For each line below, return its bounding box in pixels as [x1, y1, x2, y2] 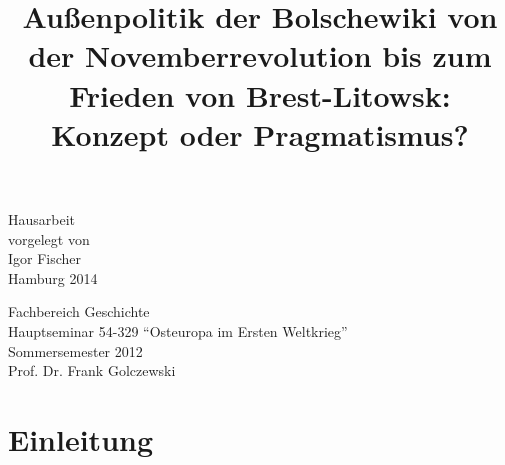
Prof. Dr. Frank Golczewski [8, 360, 176, 381]
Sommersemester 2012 [8, 340, 143, 361]
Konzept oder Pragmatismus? [51, 113, 469, 154]
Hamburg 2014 [8, 267, 98, 288]
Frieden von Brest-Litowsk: [69, 74, 451, 115]
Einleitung [8, 418, 154, 459]
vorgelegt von [8, 228, 90, 249]
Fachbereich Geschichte [8, 301, 150, 322]
